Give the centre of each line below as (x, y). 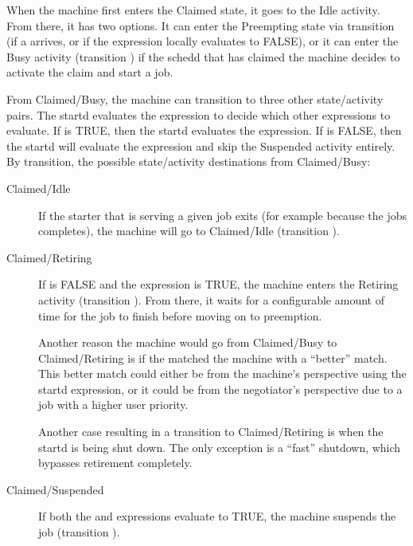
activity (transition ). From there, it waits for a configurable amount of (211, 299)
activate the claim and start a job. (90, 72)
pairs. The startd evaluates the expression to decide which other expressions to (199, 114)
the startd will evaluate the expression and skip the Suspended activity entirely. (201, 145)
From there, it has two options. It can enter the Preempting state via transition (201, 25)
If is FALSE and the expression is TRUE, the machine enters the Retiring (218, 284)
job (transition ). (79, 532)
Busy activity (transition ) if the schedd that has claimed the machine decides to (203, 56)
